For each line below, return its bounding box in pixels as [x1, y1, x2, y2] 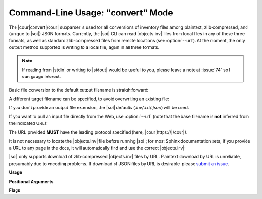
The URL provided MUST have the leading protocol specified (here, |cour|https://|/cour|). [9, 129, 188, 135]
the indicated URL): [9, 120, 48, 126]
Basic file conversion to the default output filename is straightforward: [9, 87, 149, 93]
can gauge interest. [22, 73, 61, 79]
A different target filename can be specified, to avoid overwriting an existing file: [9, 96, 170, 102]
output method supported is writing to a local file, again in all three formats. [9, 44, 160, 50]
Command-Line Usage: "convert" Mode [9, 7, 173, 18]
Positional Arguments [9, 178, 54, 184]
